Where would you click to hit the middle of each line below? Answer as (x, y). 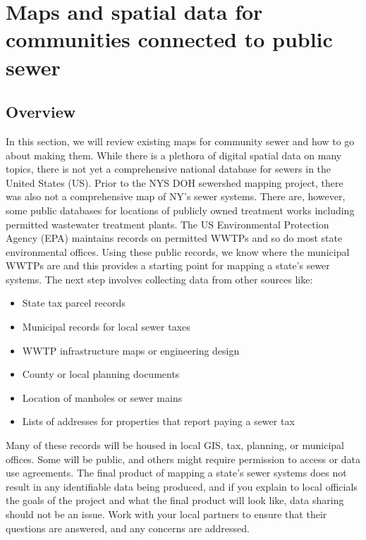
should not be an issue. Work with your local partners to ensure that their (166, 514)
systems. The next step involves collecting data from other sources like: (159, 279)
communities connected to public (169, 39)
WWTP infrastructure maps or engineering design (131, 350)
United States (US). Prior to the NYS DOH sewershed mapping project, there (175, 182)
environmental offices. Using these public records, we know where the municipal (178, 251)
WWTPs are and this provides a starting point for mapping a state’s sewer (168, 265)
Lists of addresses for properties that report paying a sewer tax (158, 421)
